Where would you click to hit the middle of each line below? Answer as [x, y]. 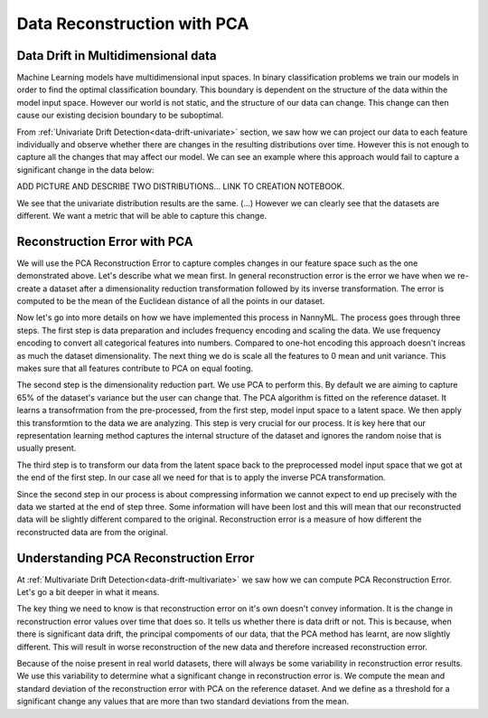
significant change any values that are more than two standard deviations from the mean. [183, 702]
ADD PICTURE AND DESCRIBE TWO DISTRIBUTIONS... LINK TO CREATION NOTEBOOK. [181, 186]
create [28, 288]
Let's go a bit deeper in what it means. [88, 591]
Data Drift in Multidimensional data [117, 56]
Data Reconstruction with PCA [133, 24]
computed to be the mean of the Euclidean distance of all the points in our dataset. [171, 301]
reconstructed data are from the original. [92, 532]
